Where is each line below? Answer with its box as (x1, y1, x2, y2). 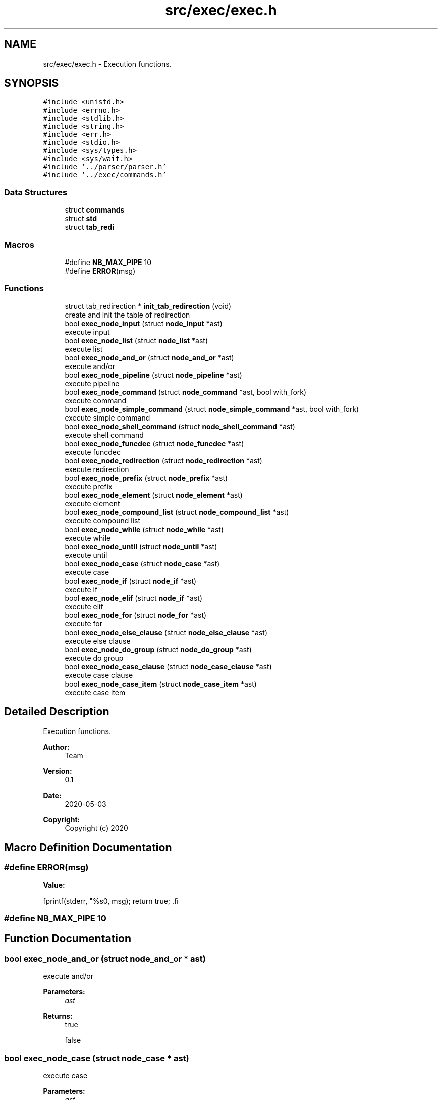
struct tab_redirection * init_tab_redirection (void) (65, 301, 232, 310)
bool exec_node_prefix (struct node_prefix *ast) (65, 473, 228, 482)
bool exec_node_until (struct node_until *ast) (65, 542, 217, 551)
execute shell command (65, 430, 144, 439)
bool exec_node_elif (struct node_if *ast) (65, 593, 203, 602)
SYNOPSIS (4, 77, 59, 90)
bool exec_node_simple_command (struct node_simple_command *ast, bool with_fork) (65, 404, 359, 413)
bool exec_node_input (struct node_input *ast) (65, 319, 223, 328)
